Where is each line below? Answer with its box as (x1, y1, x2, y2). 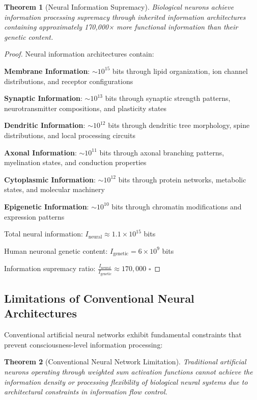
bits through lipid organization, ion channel (112, 65, 248, 76)
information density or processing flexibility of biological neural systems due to (4, 376, 248, 387)
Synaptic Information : (4, 93, 82, 103)
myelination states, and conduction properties (4, 157, 147, 168)
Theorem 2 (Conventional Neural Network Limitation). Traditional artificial (4, 356, 246, 367)
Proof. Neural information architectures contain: (4, 48, 154, 59)
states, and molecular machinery (4, 184, 105, 195)
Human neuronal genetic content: (4, 245, 108, 256)
